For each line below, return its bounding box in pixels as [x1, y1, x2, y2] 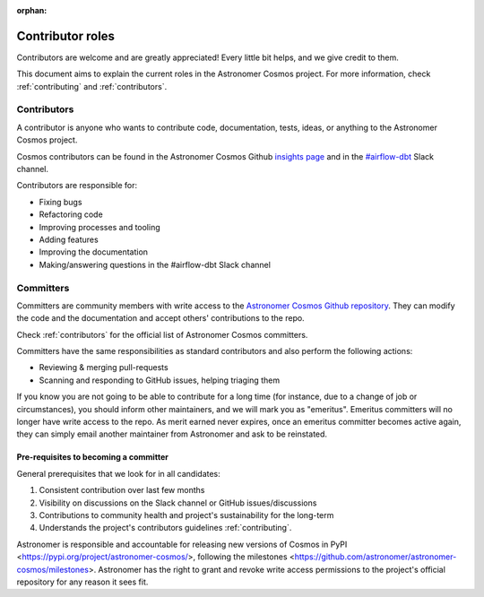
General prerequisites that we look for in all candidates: [16, 468, 221, 479]
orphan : [16, 5, 48, 15]
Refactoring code [39, 209, 103, 220]
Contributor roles [16, 28, 116, 44]
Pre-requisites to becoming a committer [16, 452, 169, 463]
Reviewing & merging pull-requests [39, 362, 169, 373]
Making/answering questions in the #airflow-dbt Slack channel [39, 259, 271, 270]
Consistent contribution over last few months [39, 485, 205, 496]
